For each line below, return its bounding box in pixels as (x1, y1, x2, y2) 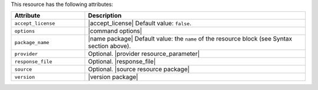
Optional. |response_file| (88, 58, 156, 66)
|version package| (88, 73, 138, 81)
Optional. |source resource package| (88, 65, 190, 74)
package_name (14, 39, 49, 45)
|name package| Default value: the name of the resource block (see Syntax (88, 35, 293, 43)
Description (88, 12, 122, 20)
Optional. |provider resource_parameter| (88, 50, 200, 58)
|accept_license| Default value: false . (88, 19, 191, 28)
